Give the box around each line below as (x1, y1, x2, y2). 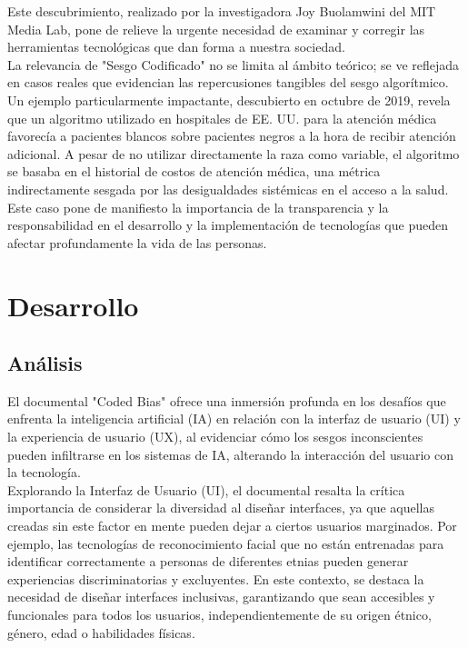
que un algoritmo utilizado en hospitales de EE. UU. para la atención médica (7, 108, 437, 127)
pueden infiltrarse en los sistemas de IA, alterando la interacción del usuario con (7, 444, 454, 464)
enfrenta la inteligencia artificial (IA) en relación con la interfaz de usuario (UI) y (7, 409, 461, 428)
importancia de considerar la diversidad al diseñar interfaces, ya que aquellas (7, 498, 435, 517)
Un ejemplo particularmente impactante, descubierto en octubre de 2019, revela (7, 90, 451, 109)
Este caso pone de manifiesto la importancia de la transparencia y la (7, 197, 389, 216)
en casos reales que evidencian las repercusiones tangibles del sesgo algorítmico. (7, 73, 449, 92)
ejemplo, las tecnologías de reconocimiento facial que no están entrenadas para (7, 533, 444, 553)
